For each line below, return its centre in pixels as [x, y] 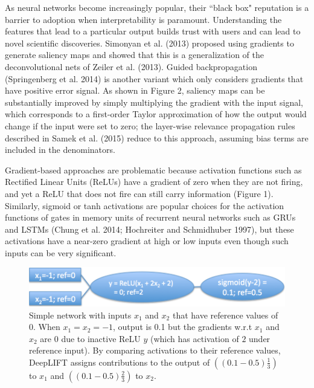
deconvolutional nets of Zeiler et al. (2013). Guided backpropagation [131, 66]
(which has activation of [195, 338]
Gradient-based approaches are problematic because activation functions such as [153, 170]
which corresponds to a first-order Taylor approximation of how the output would [156, 114]
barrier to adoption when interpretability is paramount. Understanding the [143, 19]
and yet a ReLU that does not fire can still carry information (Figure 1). [139, 193]
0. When [45, 327]
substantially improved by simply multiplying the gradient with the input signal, [154, 102]
